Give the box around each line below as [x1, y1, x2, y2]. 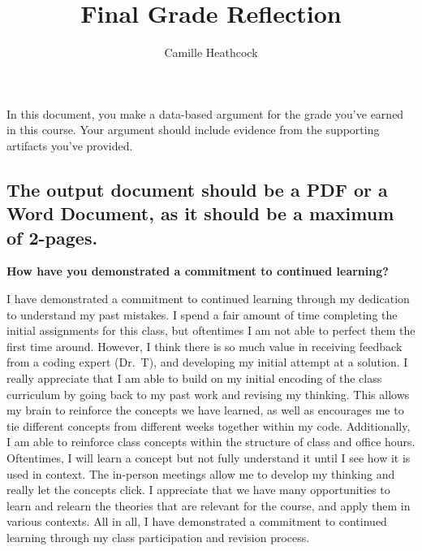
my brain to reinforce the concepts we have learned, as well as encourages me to [6, 401, 404, 419]
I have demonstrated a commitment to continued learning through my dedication [6, 290, 410, 307]
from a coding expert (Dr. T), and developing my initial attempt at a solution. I [6, 354, 408, 371]
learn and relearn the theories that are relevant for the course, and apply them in [6, 497, 411, 514]
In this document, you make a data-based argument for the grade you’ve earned [6, 105, 404, 122]
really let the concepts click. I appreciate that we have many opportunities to [6, 481, 390, 498]
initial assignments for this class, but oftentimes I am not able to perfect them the [6, 322, 416, 339]
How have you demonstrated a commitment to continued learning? [6, 262, 389, 280]
